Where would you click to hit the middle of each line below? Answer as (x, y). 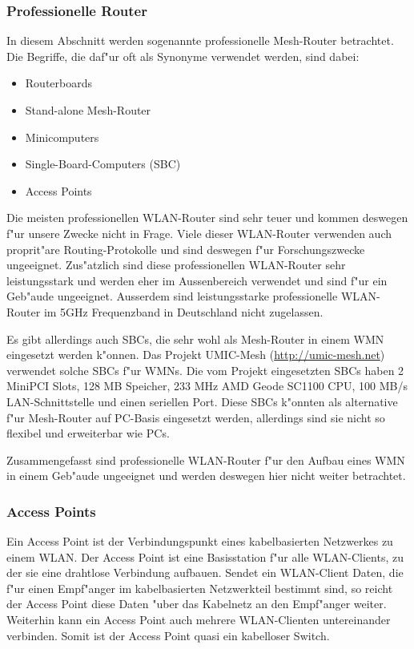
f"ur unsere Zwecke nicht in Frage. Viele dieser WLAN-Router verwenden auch (199, 233)
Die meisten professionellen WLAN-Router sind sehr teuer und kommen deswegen (207, 218)
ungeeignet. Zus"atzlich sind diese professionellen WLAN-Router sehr (176, 265)
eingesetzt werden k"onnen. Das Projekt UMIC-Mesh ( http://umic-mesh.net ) (196, 355)
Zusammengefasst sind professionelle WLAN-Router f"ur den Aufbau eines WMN (206, 460)
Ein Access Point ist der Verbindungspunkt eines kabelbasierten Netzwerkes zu (200, 541)
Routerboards (58, 83)
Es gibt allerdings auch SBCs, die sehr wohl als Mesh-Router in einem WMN (195, 339)
